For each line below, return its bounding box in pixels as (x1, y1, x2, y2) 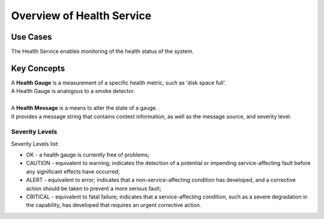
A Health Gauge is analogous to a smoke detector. (11, 88, 135, 95)
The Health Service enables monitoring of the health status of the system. (11, 48, 194, 55)
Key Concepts (11, 63, 65, 73)
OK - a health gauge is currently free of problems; (26, 151, 150, 158)
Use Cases (11, 32, 52, 42)
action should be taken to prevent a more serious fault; (26, 185, 161, 192)
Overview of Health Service (11, 9, 152, 22)
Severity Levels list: (11, 140, 59, 147)
